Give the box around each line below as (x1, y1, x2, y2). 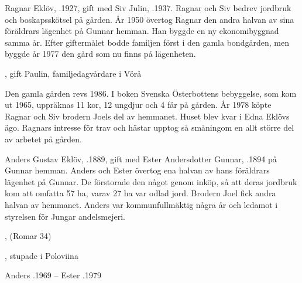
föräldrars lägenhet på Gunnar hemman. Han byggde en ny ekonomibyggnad (5, 25, 279, 37)
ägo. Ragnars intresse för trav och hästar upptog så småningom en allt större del (5, 121, 294, 134)
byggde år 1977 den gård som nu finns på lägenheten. (5, 47, 196, 60)
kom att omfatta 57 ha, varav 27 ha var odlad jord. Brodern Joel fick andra (5, 187, 276, 199)
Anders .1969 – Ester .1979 (5, 269, 101, 281)
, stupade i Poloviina (5, 249, 78, 261)
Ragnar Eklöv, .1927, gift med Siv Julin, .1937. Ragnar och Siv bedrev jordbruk (5, 2, 291, 13)
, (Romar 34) (5, 230, 52, 242)
